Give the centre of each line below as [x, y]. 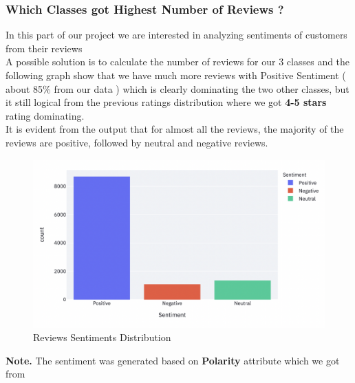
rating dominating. [45, 115]
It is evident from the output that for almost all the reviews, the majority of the [175, 129]
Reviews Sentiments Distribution [102, 337]
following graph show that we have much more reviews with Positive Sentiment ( [176, 75]
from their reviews [44, 48]
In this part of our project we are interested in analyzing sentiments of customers [176, 35]
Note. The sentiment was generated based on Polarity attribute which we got [173, 360]
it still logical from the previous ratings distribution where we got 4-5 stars [166, 102]
